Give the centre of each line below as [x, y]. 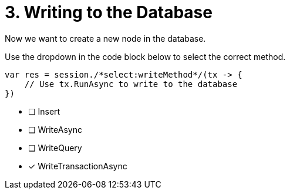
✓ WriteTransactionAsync [78, 166]
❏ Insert [44, 111]
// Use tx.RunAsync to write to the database [131, 84]
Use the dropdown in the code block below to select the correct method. [145, 56]
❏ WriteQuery [55, 148]
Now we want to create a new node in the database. [105, 38]
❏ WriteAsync [55, 129]
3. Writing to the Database [109, 12]
